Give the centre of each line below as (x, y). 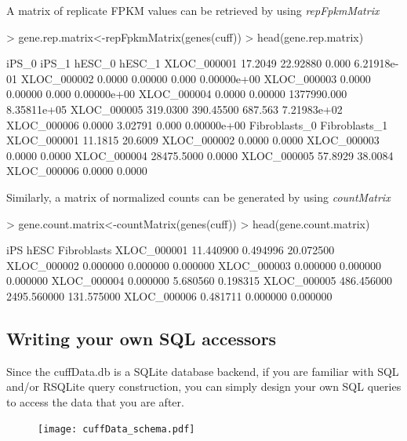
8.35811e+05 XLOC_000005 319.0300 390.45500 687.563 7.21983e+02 (174, 109)
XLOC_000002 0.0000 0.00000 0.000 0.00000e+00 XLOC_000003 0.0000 (196, 78)
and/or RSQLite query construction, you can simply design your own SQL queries (204, 386)
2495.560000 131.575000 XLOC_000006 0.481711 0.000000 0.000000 (169, 295)
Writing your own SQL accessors (142, 338)
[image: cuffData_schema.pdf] (116, 430)
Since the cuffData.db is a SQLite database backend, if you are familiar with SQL (203, 371)
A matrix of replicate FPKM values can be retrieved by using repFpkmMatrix (193, 10)
